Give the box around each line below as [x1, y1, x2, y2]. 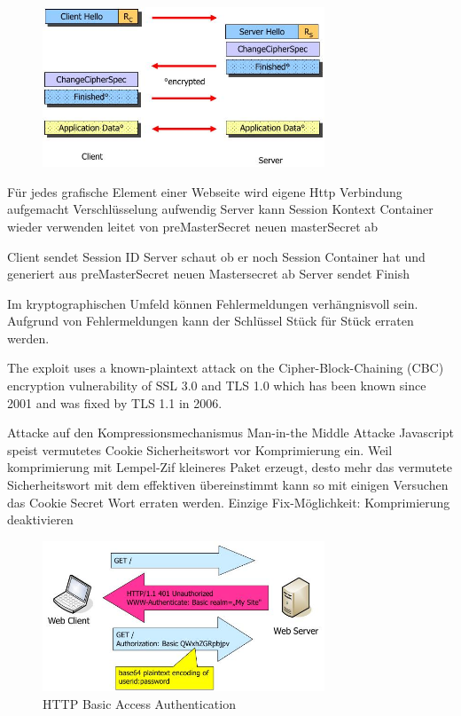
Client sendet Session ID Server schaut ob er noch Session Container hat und [7, 247, 426, 265]
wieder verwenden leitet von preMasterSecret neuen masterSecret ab [7, 216, 379, 235]
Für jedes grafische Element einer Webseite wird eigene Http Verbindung [7, 182, 402, 201]
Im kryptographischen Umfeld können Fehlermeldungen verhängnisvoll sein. [7, 294, 418, 312]
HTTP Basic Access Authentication [43, 694, 236, 712]
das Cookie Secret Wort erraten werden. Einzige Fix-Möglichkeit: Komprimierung [7, 492, 450, 511]
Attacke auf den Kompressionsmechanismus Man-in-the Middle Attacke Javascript [7, 423, 454, 442]
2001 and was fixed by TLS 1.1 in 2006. [7, 393, 223, 412]
